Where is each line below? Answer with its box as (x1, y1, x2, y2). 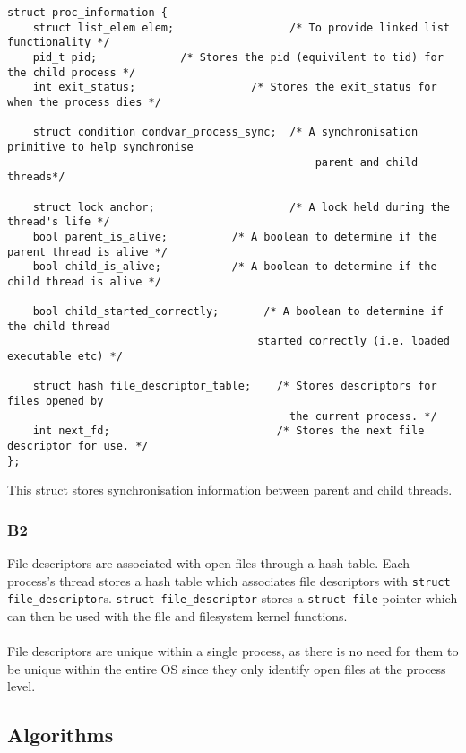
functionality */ (7, 36, 110, 49)
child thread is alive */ (7, 275, 161, 288)
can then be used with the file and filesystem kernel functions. (7, 607, 348, 626)
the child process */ (7, 66, 136, 79)
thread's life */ (7, 215, 110, 229)
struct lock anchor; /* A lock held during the (32, 200, 450, 214)
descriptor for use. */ (7, 440, 149, 453)
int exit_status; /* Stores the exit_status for (32, 81, 437, 94)
